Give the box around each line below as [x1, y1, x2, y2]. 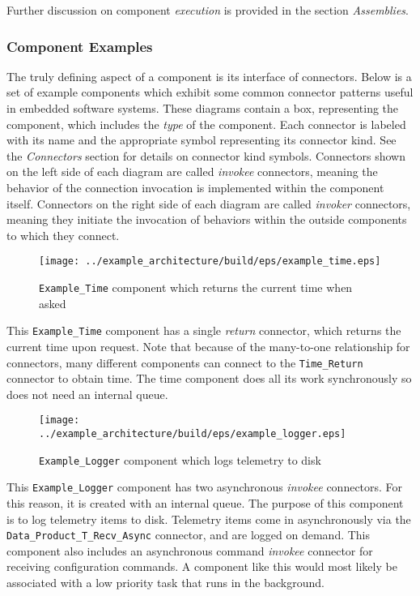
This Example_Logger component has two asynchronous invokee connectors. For [6, 478, 403, 495]
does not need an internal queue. [6, 385, 168, 402]
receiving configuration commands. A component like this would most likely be [6, 558, 397, 575]
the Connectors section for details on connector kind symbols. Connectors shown [6, 147, 405, 164]
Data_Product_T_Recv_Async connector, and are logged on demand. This [6, 526, 371, 543]
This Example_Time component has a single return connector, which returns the [6, 322, 401, 339]
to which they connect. [6, 226, 120, 243]
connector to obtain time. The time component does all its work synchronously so [6, 370, 412, 387]
